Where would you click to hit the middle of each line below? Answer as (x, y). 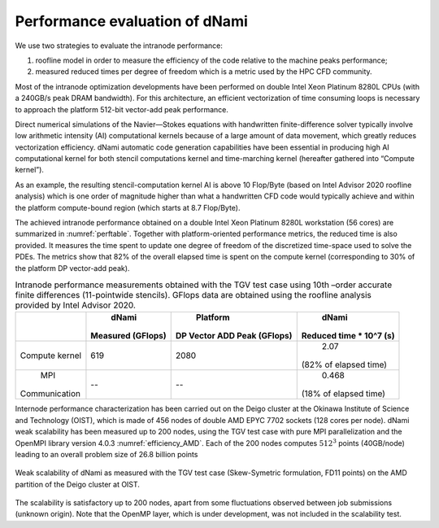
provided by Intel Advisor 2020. (75, 305)
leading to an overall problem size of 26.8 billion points (106, 454)
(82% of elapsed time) (344, 364)
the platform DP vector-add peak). (72, 268)
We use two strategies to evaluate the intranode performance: (119, 46)
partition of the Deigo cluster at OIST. (77, 484)
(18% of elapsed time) (343, 394)
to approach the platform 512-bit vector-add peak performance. (122, 109)
